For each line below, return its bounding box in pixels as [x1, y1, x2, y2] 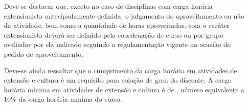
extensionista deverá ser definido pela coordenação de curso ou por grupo [4, 29, 224, 40]
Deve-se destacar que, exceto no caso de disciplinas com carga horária [4, 1, 213, 11]
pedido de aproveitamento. [4, 48, 84, 59]
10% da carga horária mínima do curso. [4, 94, 122, 104]
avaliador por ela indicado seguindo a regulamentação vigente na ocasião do [4, 39, 231, 49]
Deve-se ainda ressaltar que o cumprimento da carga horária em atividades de [4, 65, 237, 75]
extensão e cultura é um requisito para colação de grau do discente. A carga [4, 75, 231, 85]
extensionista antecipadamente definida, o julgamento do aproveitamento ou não [4, 10, 245, 21]
